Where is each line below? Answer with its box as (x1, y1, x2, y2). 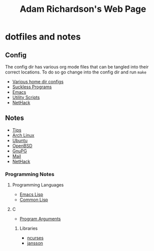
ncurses (27, 235, 44, 241)
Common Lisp (19, 197, 48, 203)
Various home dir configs (12, 79, 64, 84)
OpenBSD (12, 143, 33, 148)
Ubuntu (12, 137, 28, 143)
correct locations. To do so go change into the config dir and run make (5, 69, 147, 75)
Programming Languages (12, 182, 64, 188)
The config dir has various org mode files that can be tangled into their (5, 64, 149, 70)
